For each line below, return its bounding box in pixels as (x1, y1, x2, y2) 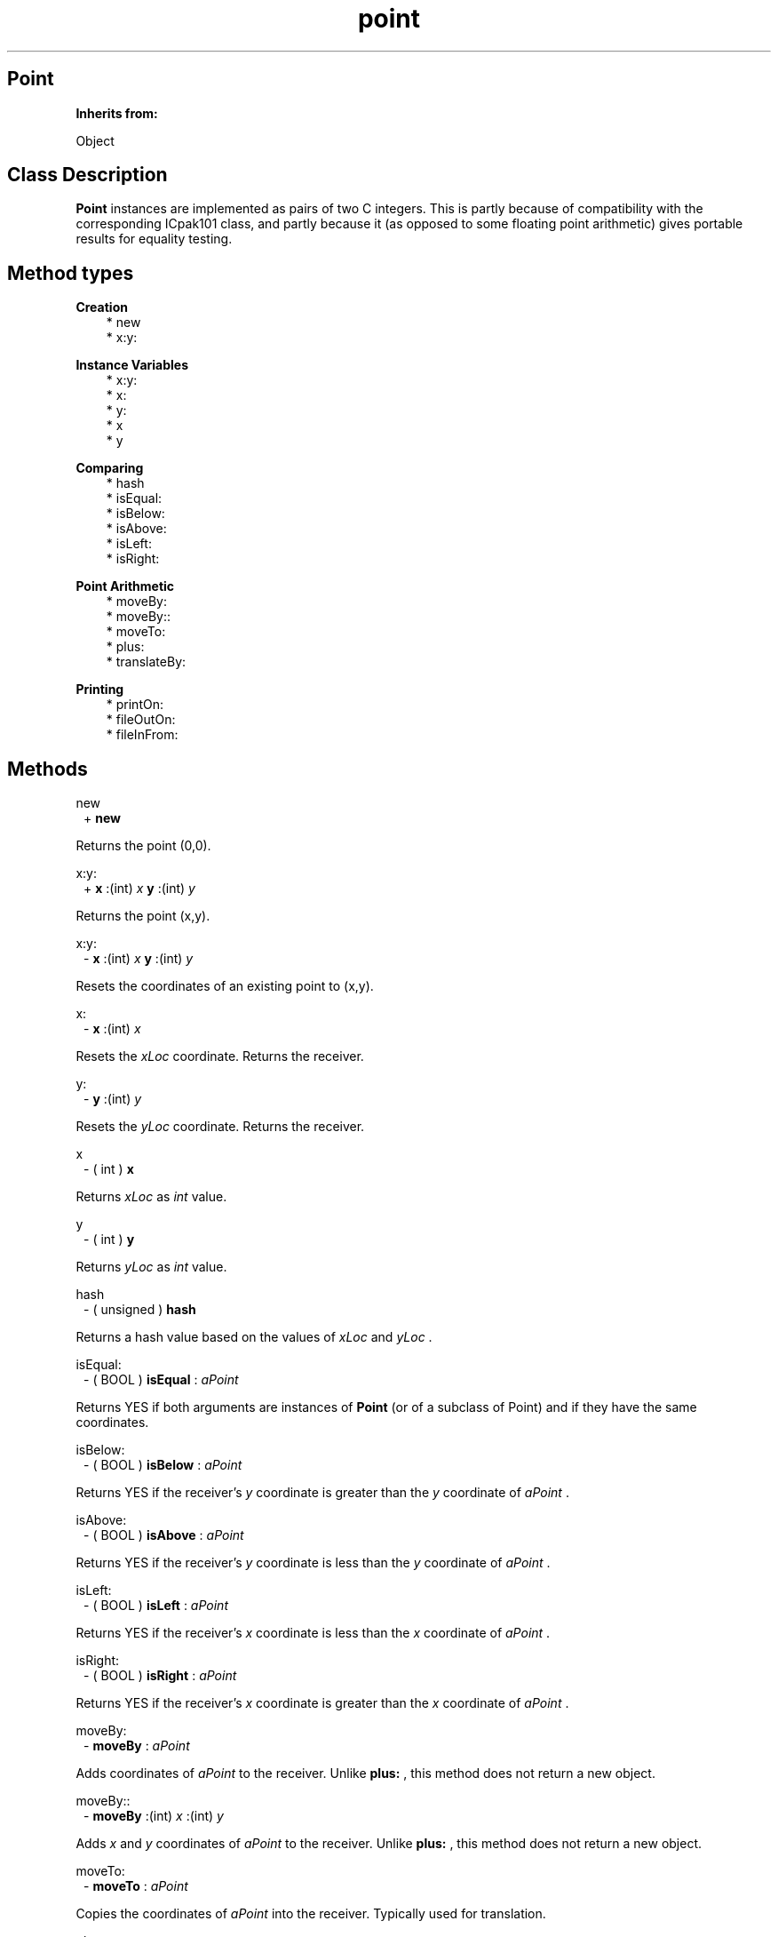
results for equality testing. (75, 231, 233, 247)
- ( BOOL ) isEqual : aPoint (83, 1372, 239, 1388)
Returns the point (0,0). (75, 838, 211, 854)
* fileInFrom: (106, 727, 179, 743)
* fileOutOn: (106, 712, 176, 728)
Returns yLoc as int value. (75, 1259, 227, 1275)
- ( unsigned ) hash (83, 1302, 196, 1318)
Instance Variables (75, 357, 189, 373)
